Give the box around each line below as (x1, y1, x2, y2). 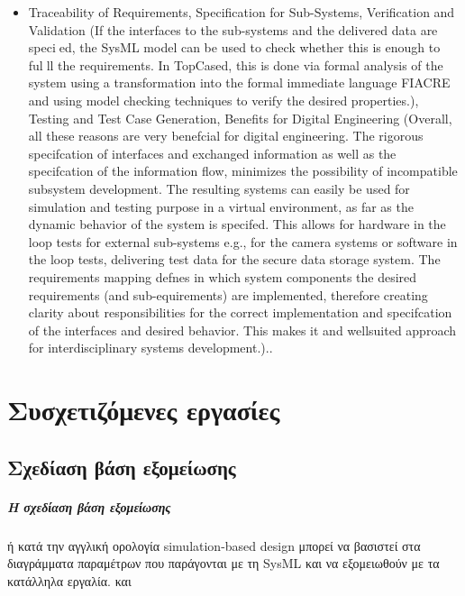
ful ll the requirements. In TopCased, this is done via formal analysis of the (28, 55, 443, 74)
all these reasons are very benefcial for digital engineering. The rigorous (28, 126, 424, 145)
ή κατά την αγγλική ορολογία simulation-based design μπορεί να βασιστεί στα (7, 536, 421, 555)
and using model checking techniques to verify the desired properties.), (28, 90, 419, 109)
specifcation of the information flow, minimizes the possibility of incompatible (28, 161, 458, 180)
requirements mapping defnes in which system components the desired (28, 267, 417, 286)
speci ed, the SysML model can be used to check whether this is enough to (28, 38, 441, 57)
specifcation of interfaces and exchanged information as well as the (28, 143, 397, 162)
